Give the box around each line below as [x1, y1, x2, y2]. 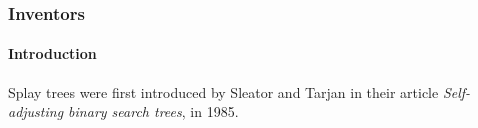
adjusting [8, 101, 64, 122]
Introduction [8, 43, 97, 64]
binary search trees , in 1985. [68, 101, 239, 122]
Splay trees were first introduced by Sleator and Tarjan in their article [8, 81, 439, 102]
